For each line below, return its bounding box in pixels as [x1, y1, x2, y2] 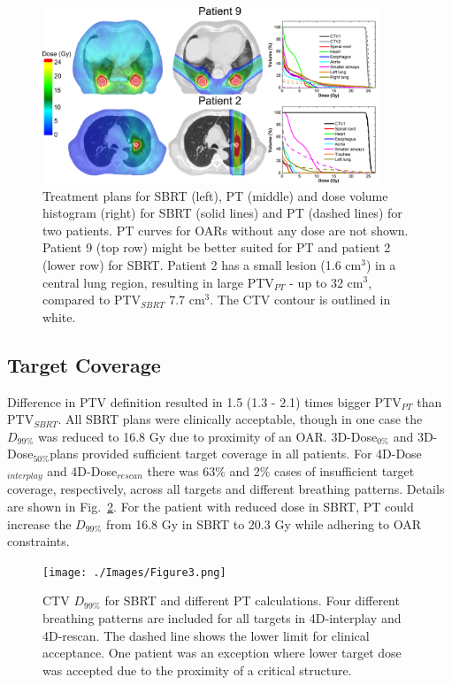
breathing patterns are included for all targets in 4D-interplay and [42, 608, 402, 627]
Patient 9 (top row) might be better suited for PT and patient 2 [42, 238, 391, 257]
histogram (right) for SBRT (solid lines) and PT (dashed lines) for [42, 204, 402, 222]
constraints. [7, 532, 70, 550]
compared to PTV [42, 290, 142, 309]
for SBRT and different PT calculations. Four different [104, 591, 400, 610]
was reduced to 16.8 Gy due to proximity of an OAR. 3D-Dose [38, 427, 378, 445]
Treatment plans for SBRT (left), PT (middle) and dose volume [42, 186, 388, 204]
